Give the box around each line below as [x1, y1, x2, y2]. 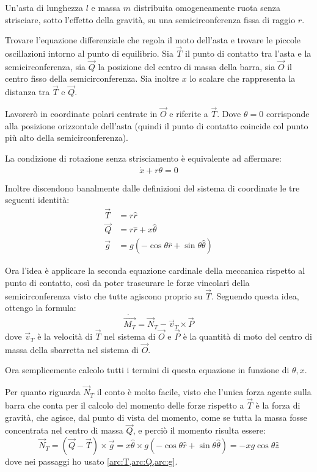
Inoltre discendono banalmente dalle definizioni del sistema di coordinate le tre [5, 181, 300, 194]
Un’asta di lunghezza [5, 1, 84, 13]
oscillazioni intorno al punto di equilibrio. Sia [5, 47, 173, 59]
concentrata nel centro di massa [5, 424, 123, 437]
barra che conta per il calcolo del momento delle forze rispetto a [5, 399, 244, 412]
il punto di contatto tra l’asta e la [185, 47, 312, 59]
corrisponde [266, 107, 310, 120]
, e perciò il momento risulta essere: [133, 424, 266, 437]
